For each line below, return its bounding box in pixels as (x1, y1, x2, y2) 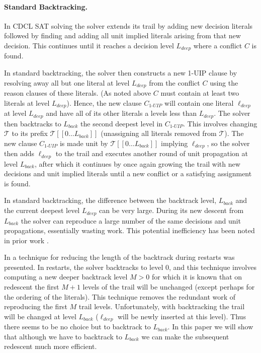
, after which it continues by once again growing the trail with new (34, 158, 240, 169)
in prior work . (4, 235, 49, 245)
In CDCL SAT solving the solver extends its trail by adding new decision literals (4, 20, 253, 31)
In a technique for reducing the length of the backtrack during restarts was (4, 252, 235, 262)
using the (210, 77, 238, 88)
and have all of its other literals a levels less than (46, 108, 197, 118)
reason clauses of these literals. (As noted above (4, 88, 151, 98)
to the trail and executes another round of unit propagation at (55, 148, 248, 159)
